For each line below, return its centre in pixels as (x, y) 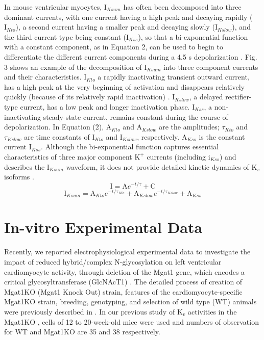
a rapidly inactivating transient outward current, (174, 77)
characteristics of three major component (68, 156)
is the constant (222, 136)
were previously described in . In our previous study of (90, 311)
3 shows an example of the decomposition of (73, 67)
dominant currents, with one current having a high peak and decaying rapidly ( (128, 17)
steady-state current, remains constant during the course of (136, 116)
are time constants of (57, 136)
